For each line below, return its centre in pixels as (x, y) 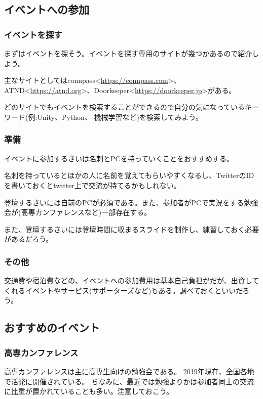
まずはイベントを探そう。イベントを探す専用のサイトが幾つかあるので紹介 (128, 53)
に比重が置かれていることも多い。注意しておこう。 (89, 391)
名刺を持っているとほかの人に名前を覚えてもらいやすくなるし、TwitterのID (129, 175)
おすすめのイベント (52, 327)
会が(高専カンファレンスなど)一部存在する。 (78, 212)
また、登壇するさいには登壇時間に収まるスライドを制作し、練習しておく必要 (132, 229)
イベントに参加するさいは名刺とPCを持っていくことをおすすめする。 (119, 158)
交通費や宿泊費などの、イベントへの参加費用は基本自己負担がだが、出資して (132, 280)
